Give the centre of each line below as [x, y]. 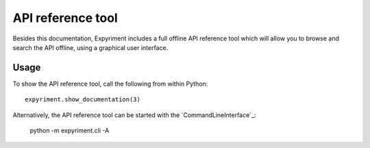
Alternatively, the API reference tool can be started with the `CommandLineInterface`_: [134, 115]
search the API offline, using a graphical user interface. [90, 47]
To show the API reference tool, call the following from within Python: [110, 84]
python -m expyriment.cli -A [70, 131]
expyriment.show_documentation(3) [83, 100]
